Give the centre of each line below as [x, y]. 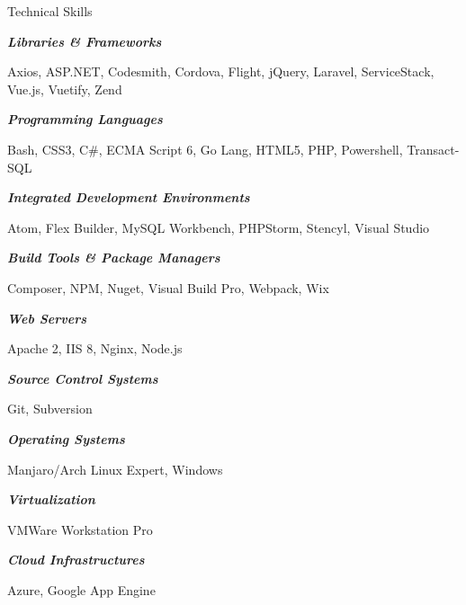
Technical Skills [50, 11]
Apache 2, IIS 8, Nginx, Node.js [95, 348]
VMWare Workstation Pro [80, 529]
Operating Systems [66, 438]
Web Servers [47, 318]
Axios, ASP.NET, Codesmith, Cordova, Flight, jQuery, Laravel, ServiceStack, [221, 71]
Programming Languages [85, 119]
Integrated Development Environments [129, 197]
